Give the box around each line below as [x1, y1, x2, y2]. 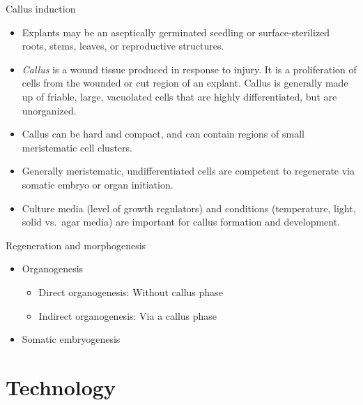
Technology [6, 372, 116, 401]
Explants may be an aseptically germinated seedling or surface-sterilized [22, 24, 330, 39]
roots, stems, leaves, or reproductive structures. [22, 38, 224, 53]
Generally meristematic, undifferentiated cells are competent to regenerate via [22, 163, 355, 178]
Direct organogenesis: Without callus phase [38, 284, 223, 299]
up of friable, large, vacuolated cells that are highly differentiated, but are [22, 89, 337, 103]
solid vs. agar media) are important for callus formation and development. [22, 214, 341, 229]
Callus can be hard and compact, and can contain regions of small [22, 126, 304, 141]
